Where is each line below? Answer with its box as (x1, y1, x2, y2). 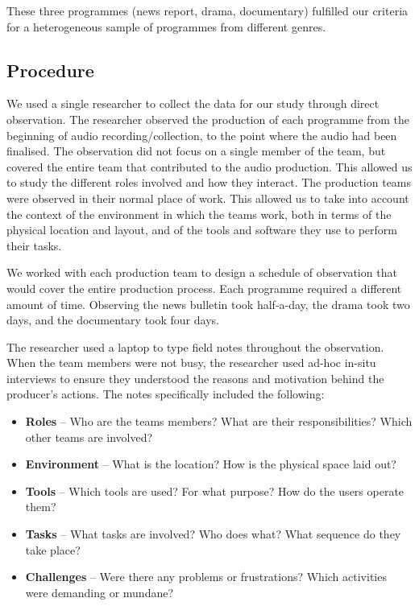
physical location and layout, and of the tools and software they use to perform (6, 221, 398, 238)
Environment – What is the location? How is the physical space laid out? (25, 456, 396, 472)
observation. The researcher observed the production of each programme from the (6, 110, 409, 127)
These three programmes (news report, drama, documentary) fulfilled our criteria (6, 2, 409, 19)
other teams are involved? (25, 428, 153, 445)
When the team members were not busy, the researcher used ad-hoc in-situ (6, 354, 376, 371)
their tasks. (6, 237, 62, 254)
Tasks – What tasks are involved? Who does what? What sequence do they (25, 526, 401, 542)
